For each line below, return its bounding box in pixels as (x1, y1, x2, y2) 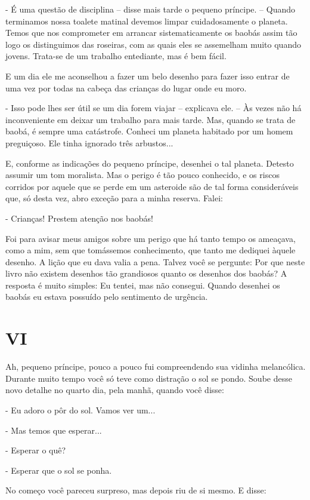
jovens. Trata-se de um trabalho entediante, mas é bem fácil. (5, 50, 227, 62)
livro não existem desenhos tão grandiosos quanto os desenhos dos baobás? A (5, 267, 287, 280)
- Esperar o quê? (5, 444, 66, 456)
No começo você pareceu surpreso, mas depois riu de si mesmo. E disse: (5, 484, 266, 496)
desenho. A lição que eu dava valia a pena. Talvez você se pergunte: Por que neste (5, 255, 305, 268)
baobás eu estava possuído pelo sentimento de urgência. (5, 290, 208, 303)
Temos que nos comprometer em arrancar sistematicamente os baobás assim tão (5, 26, 297, 39)
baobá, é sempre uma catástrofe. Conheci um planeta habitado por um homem (5, 125, 293, 137)
